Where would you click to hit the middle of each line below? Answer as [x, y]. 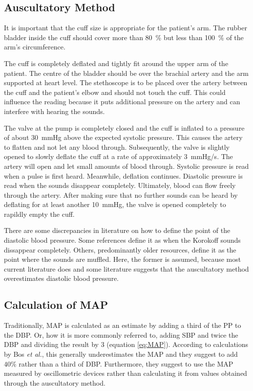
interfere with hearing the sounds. [54, 111]
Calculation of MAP [56, 305]
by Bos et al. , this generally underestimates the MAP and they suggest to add [121, 354]
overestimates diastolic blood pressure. [61, 278]
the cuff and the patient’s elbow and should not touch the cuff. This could [115, 92]
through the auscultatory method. [55, 382]
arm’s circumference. [35, 47]
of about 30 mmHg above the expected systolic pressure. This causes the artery [123, 137]
